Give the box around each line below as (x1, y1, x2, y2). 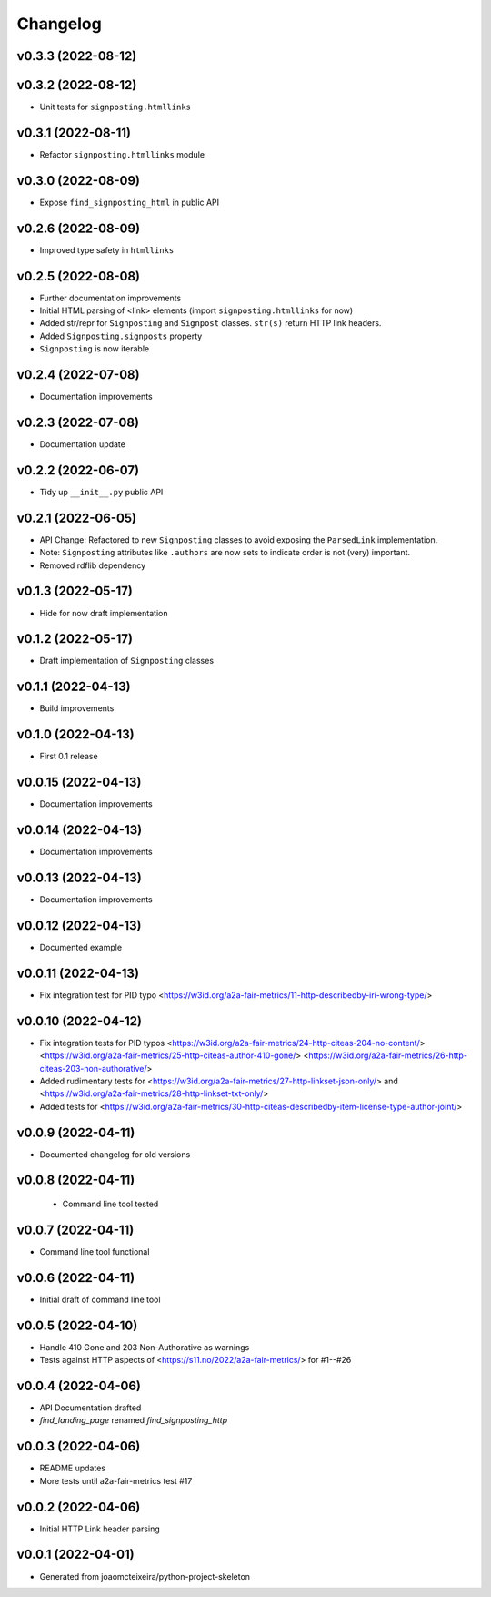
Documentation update (39, 439, 126, 450)
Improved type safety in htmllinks (39, 244, 175, 255)
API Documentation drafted (39, 1402, 142, 1413)
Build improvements (39, 703, 115, 714)
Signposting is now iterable (39, 343, 150, 354)
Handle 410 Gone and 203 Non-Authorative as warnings (39, 1341, 250, 1352)
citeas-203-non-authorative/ (39, 1063, 147, 1073)
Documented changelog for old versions (39, 1148, 191, 1160)
